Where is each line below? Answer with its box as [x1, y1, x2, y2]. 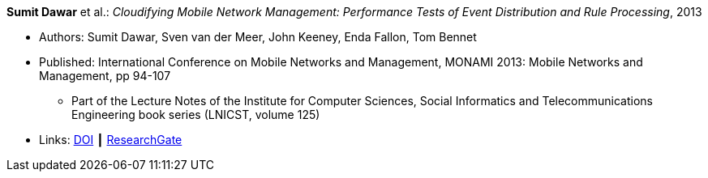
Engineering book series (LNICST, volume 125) [71, 108, 320, 121]
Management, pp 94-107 [39, 69, 171, 83]
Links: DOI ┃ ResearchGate [39, 133, 182, 146]
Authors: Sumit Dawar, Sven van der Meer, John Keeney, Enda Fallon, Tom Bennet [39, 30, 477, 44]
